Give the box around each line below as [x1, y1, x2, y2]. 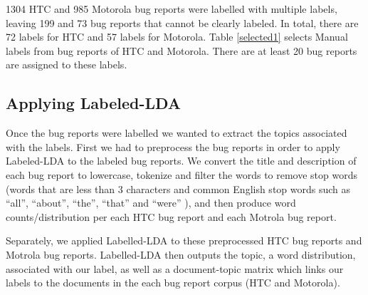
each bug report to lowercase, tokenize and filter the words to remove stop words [6, 167, 358, 182]
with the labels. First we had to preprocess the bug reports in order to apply [6, 139, 340, 154]
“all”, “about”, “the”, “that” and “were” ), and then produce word [6, 195, 296, 210]
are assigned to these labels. [6, 57, 127, 72]
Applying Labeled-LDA [6, 92, 182, 114]
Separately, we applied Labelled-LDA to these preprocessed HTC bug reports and [6, 233, 362, 248]
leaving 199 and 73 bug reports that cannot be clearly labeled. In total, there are [6, 15, 359, 30]
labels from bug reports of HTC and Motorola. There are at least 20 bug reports [6, 43, 357, 58]
